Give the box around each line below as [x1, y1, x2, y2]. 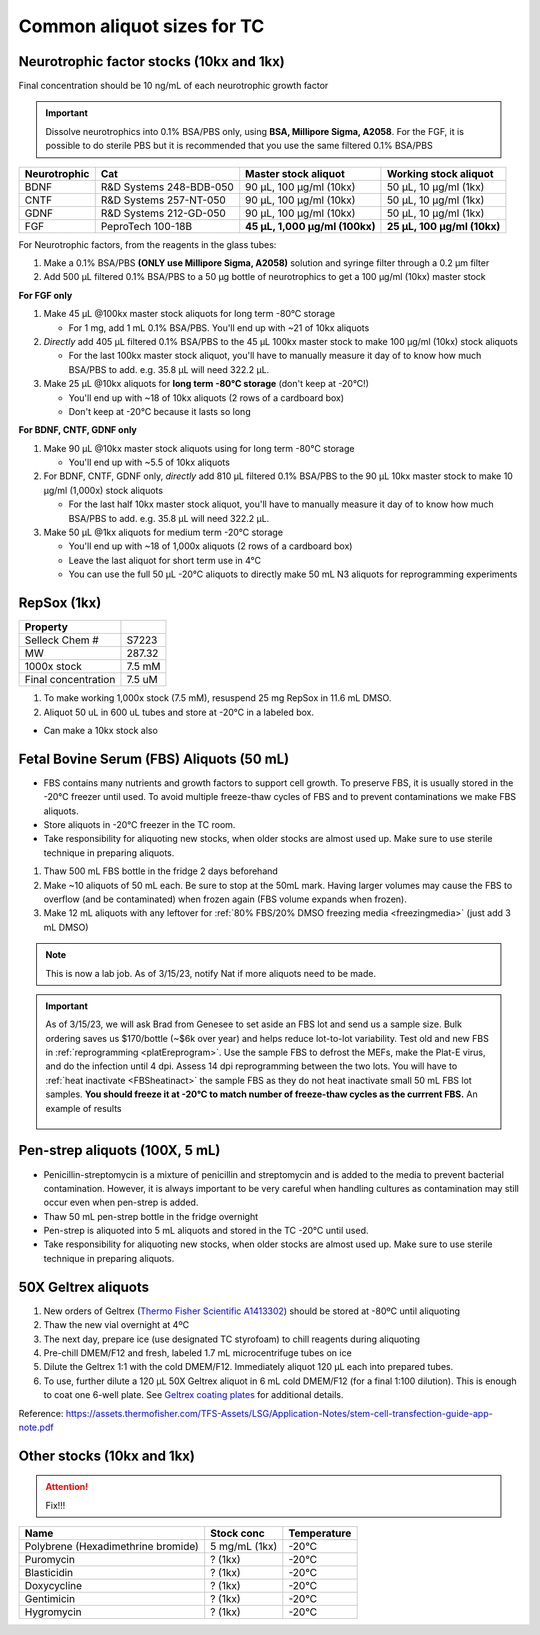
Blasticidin [24, 1566, 74, 1580]
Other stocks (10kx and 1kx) [18, 1447, 195, 1464]
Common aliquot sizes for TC [18, 15, 265, 37]
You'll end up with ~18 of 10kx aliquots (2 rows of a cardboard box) [68, 391, 345, 404]
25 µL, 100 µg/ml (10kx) [386, 219, 501, 233]
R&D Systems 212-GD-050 [100, 206, 227, 220]
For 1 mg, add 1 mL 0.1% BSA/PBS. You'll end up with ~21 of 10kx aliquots [68, 321, 370, 334]
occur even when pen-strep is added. [43, 1196, 199, 1209]
